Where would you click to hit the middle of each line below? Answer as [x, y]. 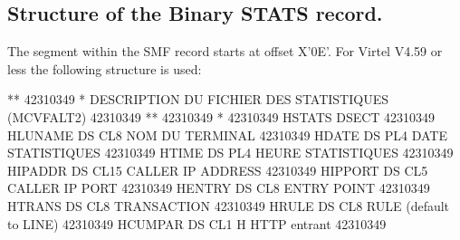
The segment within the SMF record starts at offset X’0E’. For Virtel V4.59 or [225, 51]
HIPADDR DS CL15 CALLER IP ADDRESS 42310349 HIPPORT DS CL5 [218, 170]
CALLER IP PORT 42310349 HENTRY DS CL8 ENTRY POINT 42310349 [219, 188]
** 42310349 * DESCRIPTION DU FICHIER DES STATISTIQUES [198, 99]
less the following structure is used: [105, 68]
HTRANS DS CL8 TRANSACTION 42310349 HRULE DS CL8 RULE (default [229, 205]
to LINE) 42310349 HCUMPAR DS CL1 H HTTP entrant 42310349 [197, 223]
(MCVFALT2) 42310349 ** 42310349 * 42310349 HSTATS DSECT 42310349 [221, 116]
